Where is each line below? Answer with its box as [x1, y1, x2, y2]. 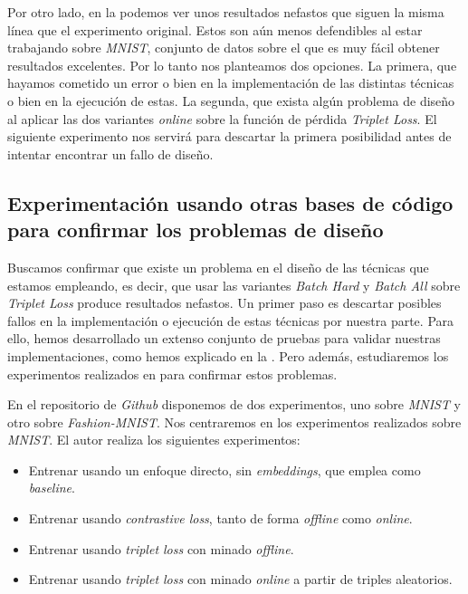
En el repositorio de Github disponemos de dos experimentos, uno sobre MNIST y [7, 395, 461, 414]
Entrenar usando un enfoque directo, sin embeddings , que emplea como [28, 460, 421, 479]
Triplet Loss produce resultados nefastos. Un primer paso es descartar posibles [7, 293, 442, 312]
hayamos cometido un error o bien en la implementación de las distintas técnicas [7, 73, 454, 92]
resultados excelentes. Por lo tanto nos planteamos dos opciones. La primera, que [7, 55, 457, 74]
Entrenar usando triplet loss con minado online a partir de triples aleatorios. [28, 570, 453, 589]
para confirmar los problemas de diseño [7, 216, 384, 244]
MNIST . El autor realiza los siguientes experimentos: [7, 430, 301, 449]
